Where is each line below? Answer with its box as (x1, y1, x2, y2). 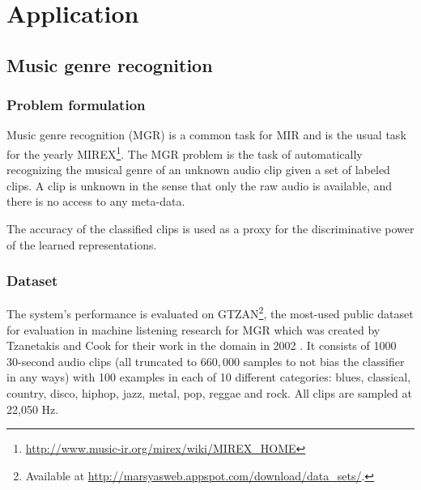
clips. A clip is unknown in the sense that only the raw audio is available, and (6, 177, 393, 194)
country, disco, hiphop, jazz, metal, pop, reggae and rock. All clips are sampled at (6, 385, 412, 402)
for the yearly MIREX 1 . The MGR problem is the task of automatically (6, 143, 363, 162)
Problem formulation (6, 95, 146, 115)
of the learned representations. (6, 236, 157, 253)
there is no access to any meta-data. (6, 193, 185, 210)
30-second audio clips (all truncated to (6, 352, 198, 369)
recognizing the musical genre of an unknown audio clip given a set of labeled (6, 161, 390, 178)
